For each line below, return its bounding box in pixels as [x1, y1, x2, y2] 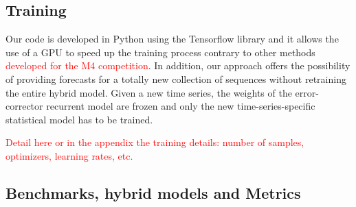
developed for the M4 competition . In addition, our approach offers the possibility [5, 58, 351, 73]
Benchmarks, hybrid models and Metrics [5, 182, 301, 203]
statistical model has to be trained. [5, 112, 153, 126]
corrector [5, 99, 43, 113]
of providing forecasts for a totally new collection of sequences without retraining [5, 71, 346, 86]
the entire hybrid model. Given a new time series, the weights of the [5, 85, 292, 99]
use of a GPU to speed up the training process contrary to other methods [5, 45, 315, 59]
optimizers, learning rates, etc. [5, 148, 133, 162]
